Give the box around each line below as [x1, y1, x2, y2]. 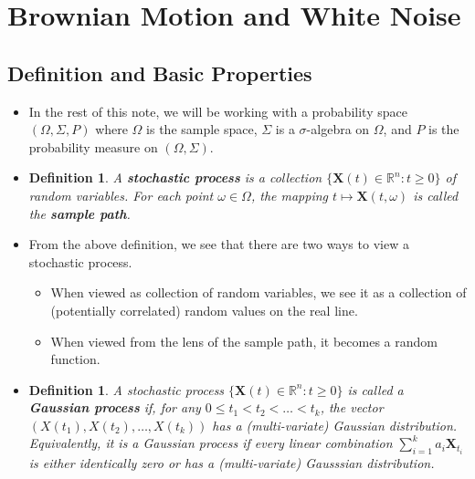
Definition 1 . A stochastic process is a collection [28, 168, 322, 187]
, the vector [320, 398, 384, 417]
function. [50, 349, 100, 369]
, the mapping [250, 185, 329, 204]
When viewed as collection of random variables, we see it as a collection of [50, 283, 467, 302]
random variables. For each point [28, 185, 214, 204]
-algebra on [306, 120, 370, 139]
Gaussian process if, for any [28, 398, 201, 417]
